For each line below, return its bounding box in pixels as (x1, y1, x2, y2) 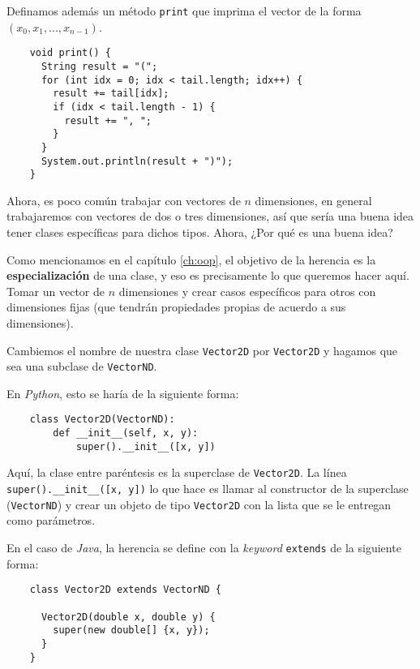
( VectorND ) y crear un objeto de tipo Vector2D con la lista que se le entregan (6, 495, 392, 512)
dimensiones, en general (255, 191, 372, 208)
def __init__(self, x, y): (53, 427, 199, 440)
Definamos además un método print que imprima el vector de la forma (6, 2, 362, 19)
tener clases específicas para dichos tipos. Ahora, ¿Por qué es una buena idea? (6, 224, 393, 240)
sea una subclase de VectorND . (6, 358, 157, 375)
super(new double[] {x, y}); (53, 624, 210, 637)
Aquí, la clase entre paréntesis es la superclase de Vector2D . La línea (6, 464, 347, 481)
